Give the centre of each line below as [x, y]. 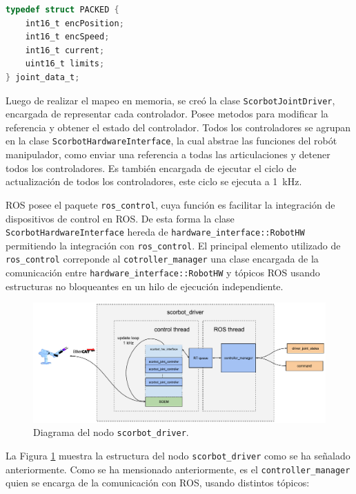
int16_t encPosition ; [75, 23]
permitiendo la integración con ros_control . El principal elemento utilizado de [173, 245]
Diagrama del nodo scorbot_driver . [111, 432]
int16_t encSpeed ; [67, 37]
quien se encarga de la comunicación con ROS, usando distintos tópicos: [158, 483]
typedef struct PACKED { [62, 10]
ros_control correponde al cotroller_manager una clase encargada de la [162, 259]
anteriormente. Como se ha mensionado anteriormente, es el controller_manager [178, 469]
